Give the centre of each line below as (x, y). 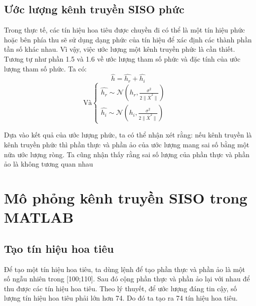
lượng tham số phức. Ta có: (45, 68)
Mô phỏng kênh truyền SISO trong (126, 197)
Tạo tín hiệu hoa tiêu (59, 248)
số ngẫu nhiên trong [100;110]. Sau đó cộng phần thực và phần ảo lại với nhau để (127, 279)
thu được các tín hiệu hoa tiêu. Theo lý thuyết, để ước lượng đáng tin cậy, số (121, 288)
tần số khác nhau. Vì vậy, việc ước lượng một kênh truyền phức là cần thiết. (120, 49)
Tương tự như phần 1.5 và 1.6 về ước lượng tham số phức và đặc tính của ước (122, 58)
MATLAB (39, 217)
